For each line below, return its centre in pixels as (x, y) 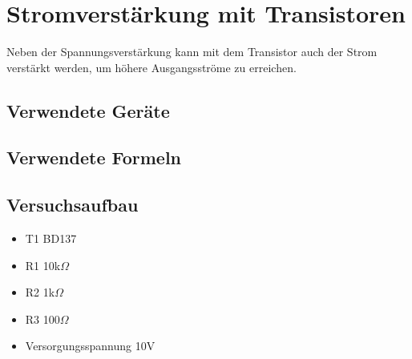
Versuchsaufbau (73, 205)
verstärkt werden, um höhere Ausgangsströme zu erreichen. (151, 67)
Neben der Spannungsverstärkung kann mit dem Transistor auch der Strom (192, 52)
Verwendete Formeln (94, 157)
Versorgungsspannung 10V (90, 346)
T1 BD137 (51, 238)
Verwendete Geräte (88, 110)
